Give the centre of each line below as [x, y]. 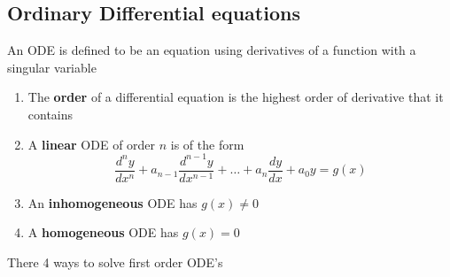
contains [50, 114]
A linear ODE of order [92, 144]
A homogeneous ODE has [103, 232]
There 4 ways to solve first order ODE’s [115, 262]
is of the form [207, 144]
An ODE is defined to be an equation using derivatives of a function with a [212, 50]
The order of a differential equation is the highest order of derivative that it [236, 97]
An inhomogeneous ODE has [112, 202]
